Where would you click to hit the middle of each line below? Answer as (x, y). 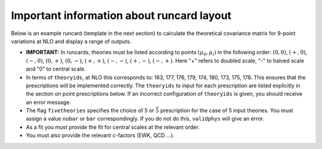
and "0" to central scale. (56, 69)
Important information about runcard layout (121, 15)
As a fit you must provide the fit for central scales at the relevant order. (113, 127)
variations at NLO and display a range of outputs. (71, 41)
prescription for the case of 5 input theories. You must (227, 110)
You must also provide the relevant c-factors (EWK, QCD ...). (100, 135)
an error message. (49, 102)
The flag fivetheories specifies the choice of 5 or (90, 110)
